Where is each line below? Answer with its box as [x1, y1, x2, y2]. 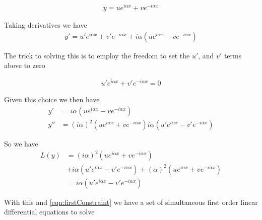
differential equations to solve [4, 206, 95, 217]
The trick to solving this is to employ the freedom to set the [4, 50, 190, 60]
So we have [4, 138, 38, 149]
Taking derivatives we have [4, 20, 87, 30]
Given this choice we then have [4, 94, 100, 105]
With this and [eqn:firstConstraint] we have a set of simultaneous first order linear [4, 196, 258, 207]
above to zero [4, 60, 45, 70]
